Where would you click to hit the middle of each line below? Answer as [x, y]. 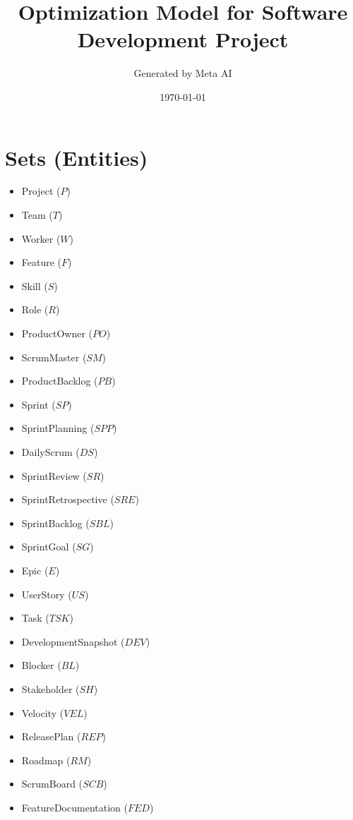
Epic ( [35, 570]
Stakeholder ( [50, 688]
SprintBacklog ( [55, 523]
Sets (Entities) [77, 157]
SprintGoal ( [49, 547]
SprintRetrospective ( [68, 499]
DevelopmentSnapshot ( [73, 641]
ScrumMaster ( [54, 357]
